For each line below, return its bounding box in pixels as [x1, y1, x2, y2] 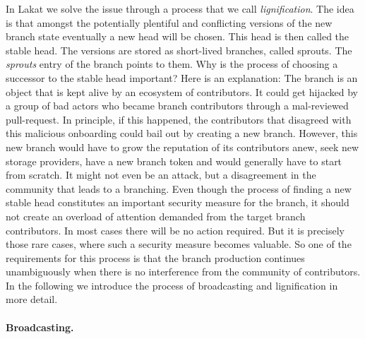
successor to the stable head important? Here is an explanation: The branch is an [6, 70, 358, 85]
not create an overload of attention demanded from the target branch [6, 208, 306, 223]
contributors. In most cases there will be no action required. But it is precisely [6, 222, 345, 237]
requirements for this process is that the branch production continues [6, 250, 305, 265]
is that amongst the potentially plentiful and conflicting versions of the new [6, 15, 333, 30]
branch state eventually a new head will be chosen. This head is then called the [6, 29, 349, 44]
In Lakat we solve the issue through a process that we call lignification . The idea [6, 1, 354, 16]
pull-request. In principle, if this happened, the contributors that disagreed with [6, 112, 352, 126]
